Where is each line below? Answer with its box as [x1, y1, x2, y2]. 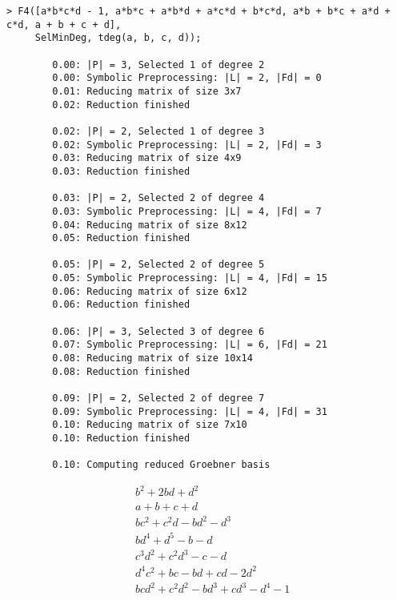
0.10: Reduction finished [52, 433, 190, 444]
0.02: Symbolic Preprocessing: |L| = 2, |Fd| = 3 [52, 139, 322, 151]
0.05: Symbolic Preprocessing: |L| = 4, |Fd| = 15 [52, 272, 327, 284]
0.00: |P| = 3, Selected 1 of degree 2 [52, 58, 265, 70]
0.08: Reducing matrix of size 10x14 [52, 352, 253, 364]
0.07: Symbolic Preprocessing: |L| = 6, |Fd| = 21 [52, 339, 327, 351]
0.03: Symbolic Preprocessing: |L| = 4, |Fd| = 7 [52, 205, 322, 217]
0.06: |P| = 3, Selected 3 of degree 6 [52, 325, 265, 337]
